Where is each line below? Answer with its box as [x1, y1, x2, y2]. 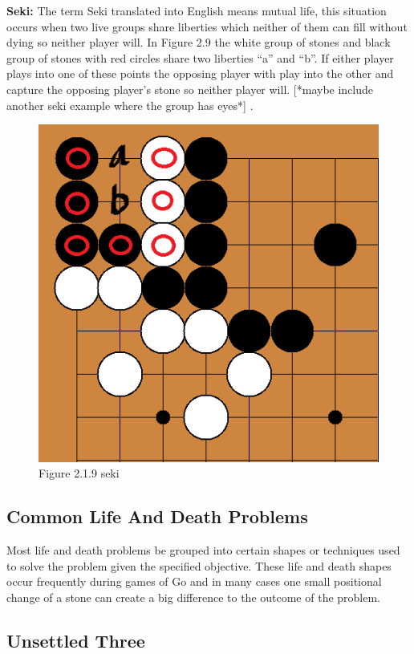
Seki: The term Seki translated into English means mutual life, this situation [6, 2, 387, 18]
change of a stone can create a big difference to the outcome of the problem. [6, 588, 381, 605]
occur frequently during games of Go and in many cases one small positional [6, 573, 382, 590]
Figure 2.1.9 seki [39, 465, 120, 481]
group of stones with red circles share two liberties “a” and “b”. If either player [6, 49, 394, 66]
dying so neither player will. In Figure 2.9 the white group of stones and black [6, 34, 391, 51]
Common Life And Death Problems [6, 504, 308, 529]
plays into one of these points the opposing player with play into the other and [6, 65, 394, 82]
